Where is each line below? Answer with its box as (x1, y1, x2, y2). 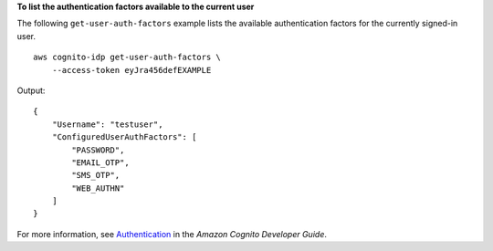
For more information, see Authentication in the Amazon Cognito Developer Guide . (16, 228, 328, 239)
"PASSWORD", (71, 144, 125, 155)
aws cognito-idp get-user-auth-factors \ (33, 52, 221, 63)
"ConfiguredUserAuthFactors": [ (51, 132, 197, 142)
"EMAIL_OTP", (71, 157, 130, 168)
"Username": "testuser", (51, 119, 163, 130)
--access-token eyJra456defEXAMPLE (51, 65, 212, 75)
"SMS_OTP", (71, 170, 121, 181)
